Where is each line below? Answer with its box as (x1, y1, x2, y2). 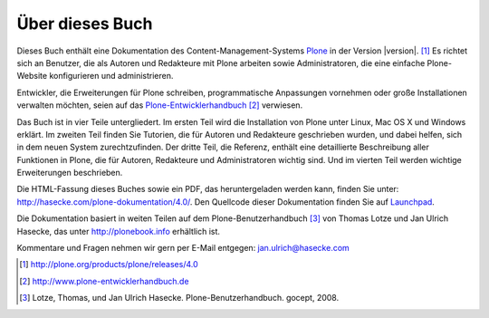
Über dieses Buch (16, 14, 153, 34)
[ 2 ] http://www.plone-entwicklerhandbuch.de (19, 275, 189, 286)
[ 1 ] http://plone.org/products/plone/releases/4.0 (19, 259, 198, 270)
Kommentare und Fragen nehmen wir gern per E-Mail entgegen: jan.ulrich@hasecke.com (16, 243, 350, 254)
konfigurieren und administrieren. (49, 71, 174, 82)
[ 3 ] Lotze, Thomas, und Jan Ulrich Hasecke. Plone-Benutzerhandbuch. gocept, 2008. (19, 293, 340, 304)
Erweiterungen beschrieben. (16, 168, 123, 178)
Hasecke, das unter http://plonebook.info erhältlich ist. (16, 226, 221, 236)
